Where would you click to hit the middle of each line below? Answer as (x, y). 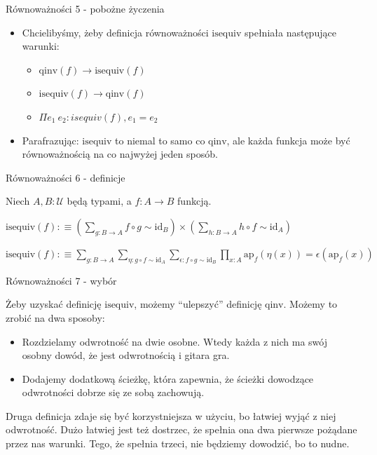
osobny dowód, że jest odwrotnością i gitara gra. (126, 355)
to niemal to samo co (160, 140)
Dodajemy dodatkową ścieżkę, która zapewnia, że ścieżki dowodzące (168, 378)
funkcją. (194, 201)
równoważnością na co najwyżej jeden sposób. (120, 154)
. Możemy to (310, 304)
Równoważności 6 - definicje (66, 177)
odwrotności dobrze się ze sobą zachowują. (113, 392)
